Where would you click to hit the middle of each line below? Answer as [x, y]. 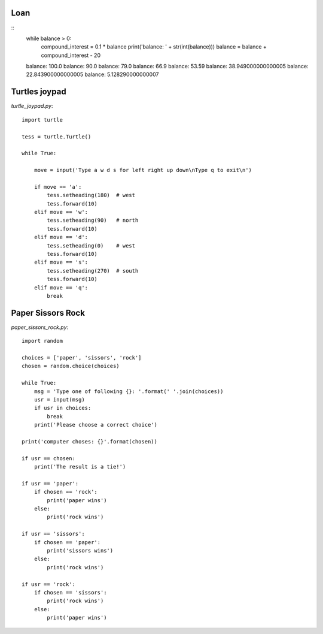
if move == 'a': [58, 187]
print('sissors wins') [80, 551]
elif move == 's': [61, 262]
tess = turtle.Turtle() [57, 137]
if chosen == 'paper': [67, 542]
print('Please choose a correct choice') [96, 425]
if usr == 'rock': [49, 584]
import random [42, 341]
